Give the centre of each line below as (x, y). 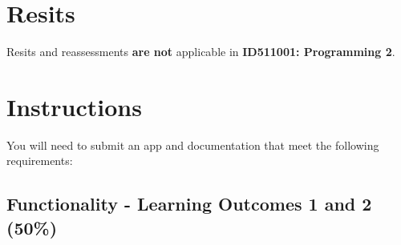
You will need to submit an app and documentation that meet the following (193, 145)
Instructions (74, 106)
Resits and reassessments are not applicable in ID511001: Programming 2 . (201, 52)
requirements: (40, 161)
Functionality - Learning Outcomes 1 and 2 (189, 204)
